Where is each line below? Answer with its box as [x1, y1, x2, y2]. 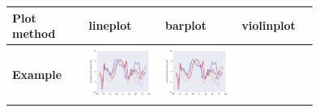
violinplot [241, 17, 296, 34]
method [12, 25, 56, 42]
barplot [165, 17, 207, 34]
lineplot [88, 17, 132, 34]
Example [12, 65, 62, 82]
